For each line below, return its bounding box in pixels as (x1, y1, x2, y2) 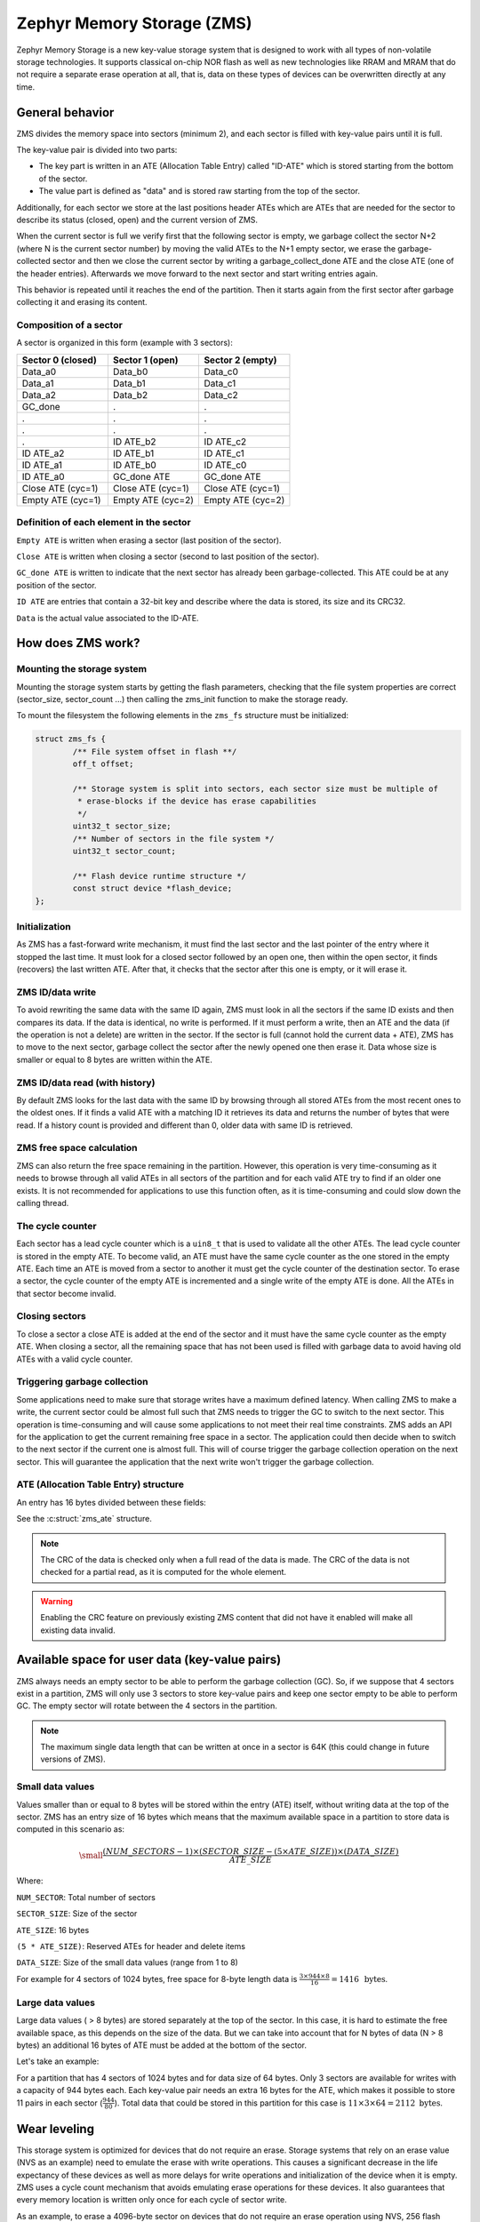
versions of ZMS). (40, 1754, 106, 1764)
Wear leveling (16, 2121, 95, 2137)
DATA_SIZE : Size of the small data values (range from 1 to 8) (16, 1957, 239, 1968)
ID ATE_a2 (21, 447, 65, 460)
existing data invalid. (40, 1625, 116, 1635)
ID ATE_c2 (204, 436, 247, 448)
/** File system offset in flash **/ (72, 747, 237, 756)
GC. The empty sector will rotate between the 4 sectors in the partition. (16, 1700, 277, 1711)
